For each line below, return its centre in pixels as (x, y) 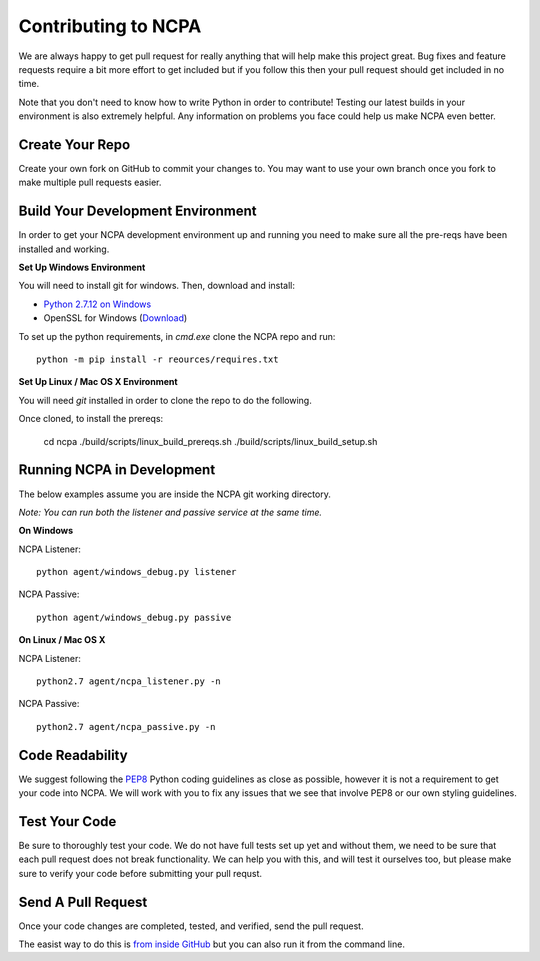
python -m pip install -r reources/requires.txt (157, 359)
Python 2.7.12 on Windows (97, 304)
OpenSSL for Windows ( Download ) (115, 318)
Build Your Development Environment (137, 211)
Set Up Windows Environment (82, 267)
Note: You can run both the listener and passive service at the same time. (170, 512)
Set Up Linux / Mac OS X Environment (98, 382)
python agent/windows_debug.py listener (136, 572)
